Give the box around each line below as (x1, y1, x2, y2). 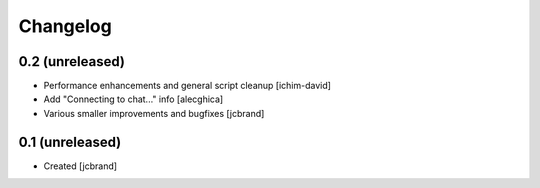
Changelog (18, 15, 112, 37)
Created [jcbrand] (43, 160, 118, 172)
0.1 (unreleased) (18, 133, 122, 150)
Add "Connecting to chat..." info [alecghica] (43, 93, 224, 105)
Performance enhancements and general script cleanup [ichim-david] (43, 80, 332, 92)
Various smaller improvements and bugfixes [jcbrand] (43, 107, 265, 119)
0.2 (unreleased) (18, 53, 125, 70)
